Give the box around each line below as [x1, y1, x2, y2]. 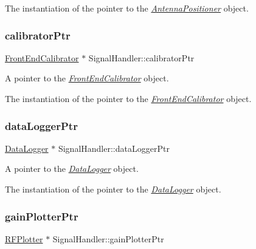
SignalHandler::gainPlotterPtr [52, 232, 164, 245]
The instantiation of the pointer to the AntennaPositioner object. [5, 2, 249, 14]
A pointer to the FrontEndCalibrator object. [5, 72, 169, 84]
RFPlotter [5, 232, 43, 245]
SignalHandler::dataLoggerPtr [58, 142, 170, 154]
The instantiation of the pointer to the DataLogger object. [5, 183, 221, 195]
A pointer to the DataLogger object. [5, 162, 139, 175]
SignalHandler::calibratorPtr [88, 51, 195, 64]
